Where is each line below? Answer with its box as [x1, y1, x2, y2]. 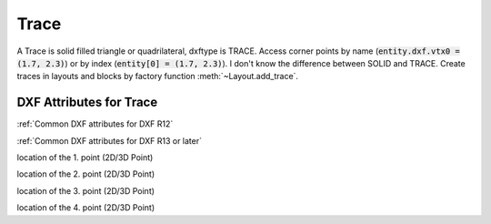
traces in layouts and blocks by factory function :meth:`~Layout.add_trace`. [16, 71, 299, 82]
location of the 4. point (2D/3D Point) [16, 202, 155, 213]
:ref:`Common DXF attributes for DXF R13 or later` [16, 135, 202, 146]
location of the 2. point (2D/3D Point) [16, 168, 155, 179]
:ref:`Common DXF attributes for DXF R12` [16, 118, 174, 129]
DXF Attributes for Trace [16, 95, 158, 110]
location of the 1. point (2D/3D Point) [16, 152, 154, 163]
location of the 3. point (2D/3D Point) [16, 185, 155, 196]
